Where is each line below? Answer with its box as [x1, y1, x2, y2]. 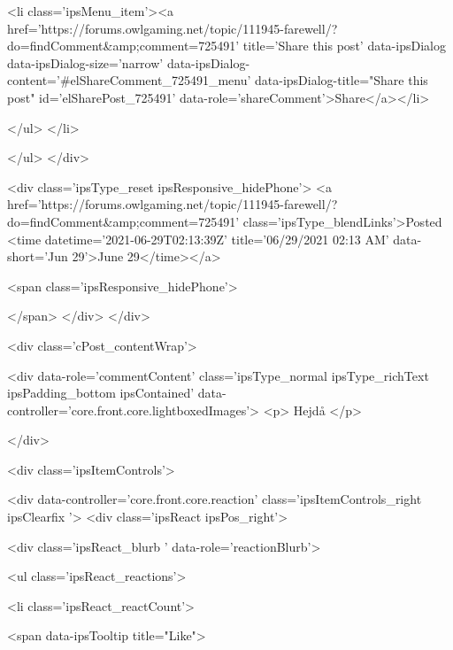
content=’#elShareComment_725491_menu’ [7, 71, 251, 89]
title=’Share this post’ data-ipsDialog [242, 36, 446, 55]
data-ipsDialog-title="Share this [255, 71, 428, 89]
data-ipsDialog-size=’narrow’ [7, 53, 164, 72]
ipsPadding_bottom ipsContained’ [7, 383, 195, 402]
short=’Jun [7, 247, 68, 266]
